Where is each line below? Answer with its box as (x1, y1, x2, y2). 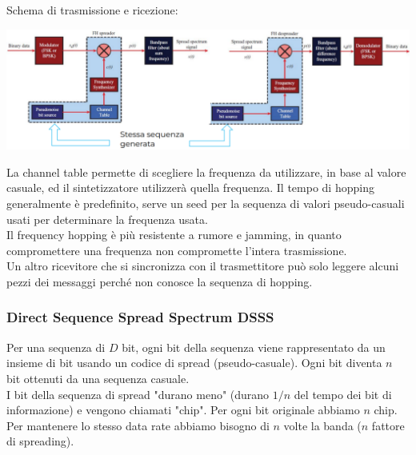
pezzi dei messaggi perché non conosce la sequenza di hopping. (6, 273, 313, 289)
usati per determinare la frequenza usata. (6, 210, 208, 227)
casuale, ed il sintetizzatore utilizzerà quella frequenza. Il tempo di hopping (6, 179, 374, 196)
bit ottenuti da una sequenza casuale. (6, 369, 190, 386)
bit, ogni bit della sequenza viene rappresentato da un (122, 338, 386, 355)
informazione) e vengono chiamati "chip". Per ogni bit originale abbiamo (6, 401, 360, 418)
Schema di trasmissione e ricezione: (6, 2, 178, 18)
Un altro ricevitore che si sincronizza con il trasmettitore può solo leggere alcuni (6, 257, 399, 274)
